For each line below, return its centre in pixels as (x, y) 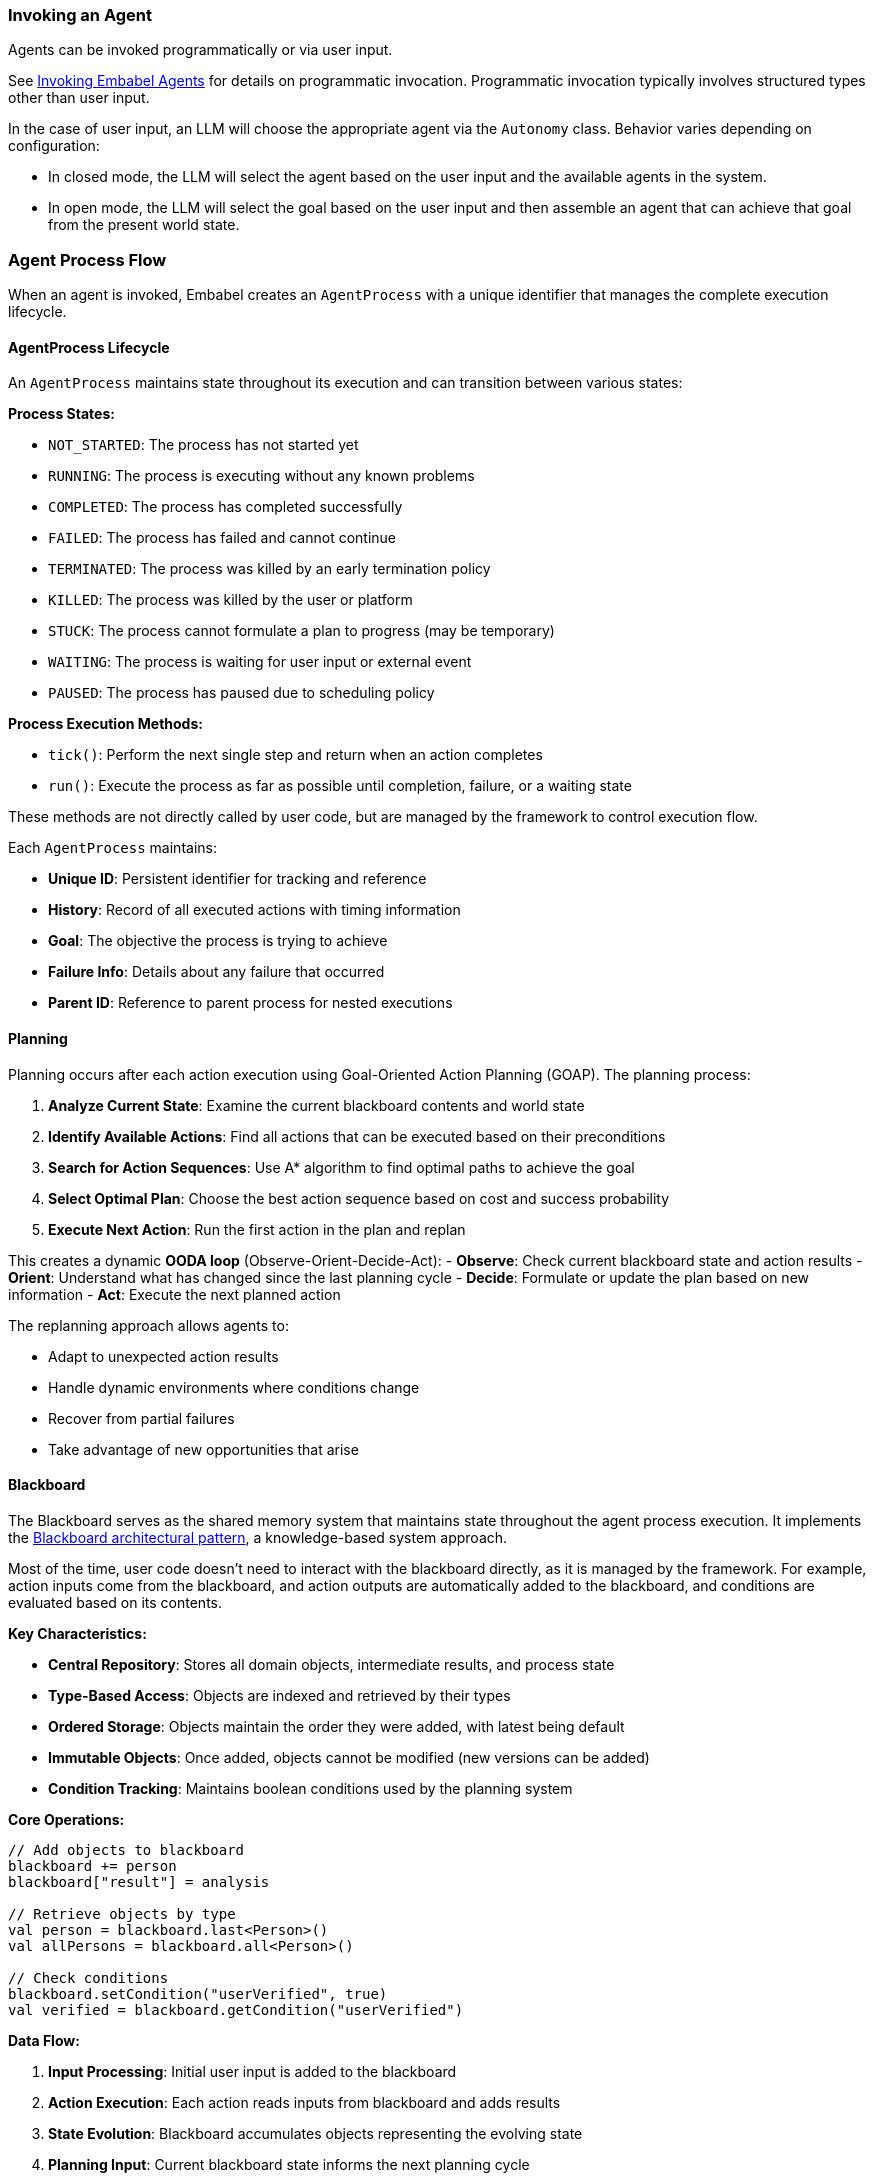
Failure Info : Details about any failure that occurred (216, 972)
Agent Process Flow (87, 259)
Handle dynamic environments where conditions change (234, 1387)
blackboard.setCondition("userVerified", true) (198, 1993)
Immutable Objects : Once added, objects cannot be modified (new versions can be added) (349, 1757)
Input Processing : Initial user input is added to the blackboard (252, 2071)
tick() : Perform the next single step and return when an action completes (295, 755)
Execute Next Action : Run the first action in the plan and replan (257, 1229)
